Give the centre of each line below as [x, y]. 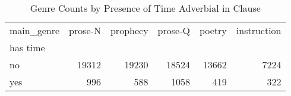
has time [27, 47]
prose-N [85, 30]
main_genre [35, 30]
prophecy [129, 30]
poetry [213, 30]
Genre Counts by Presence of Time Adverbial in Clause [145, 8]
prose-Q [174, 30]
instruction [259, 30]
